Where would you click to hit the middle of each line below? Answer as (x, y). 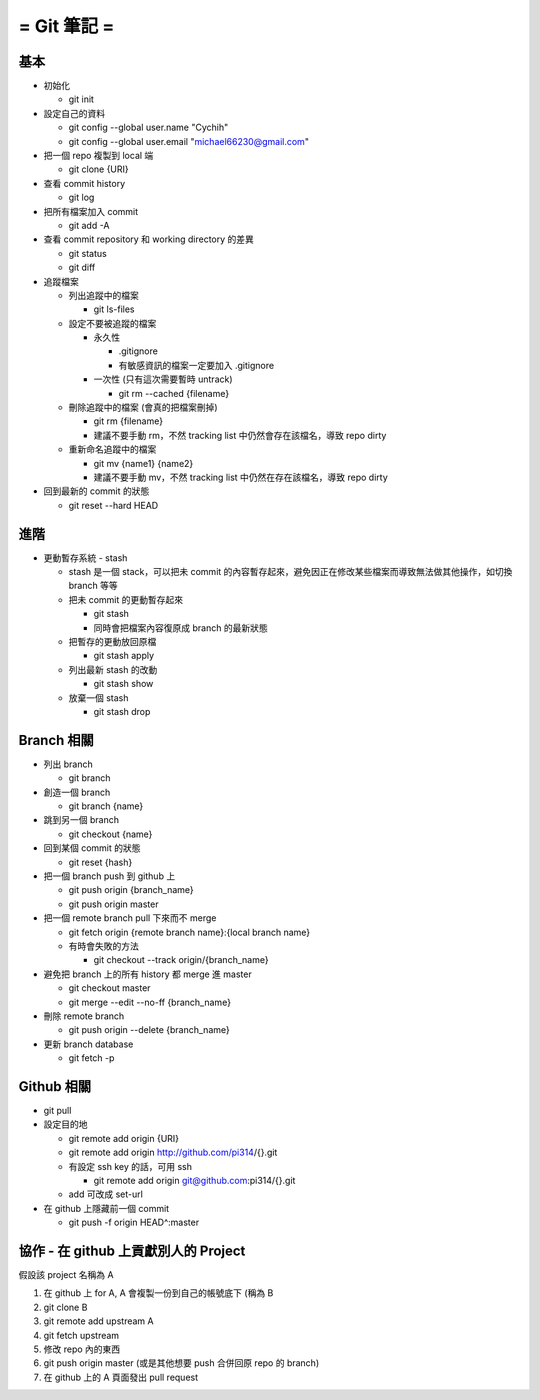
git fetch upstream (81, 1335)
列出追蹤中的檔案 (103, 295)
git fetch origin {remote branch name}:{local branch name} (189, 932)
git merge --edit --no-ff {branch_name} (150, 1002)
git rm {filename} (128, 421)
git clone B (65, 1307)
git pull (57, 1110)
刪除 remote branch (84, 1016)
